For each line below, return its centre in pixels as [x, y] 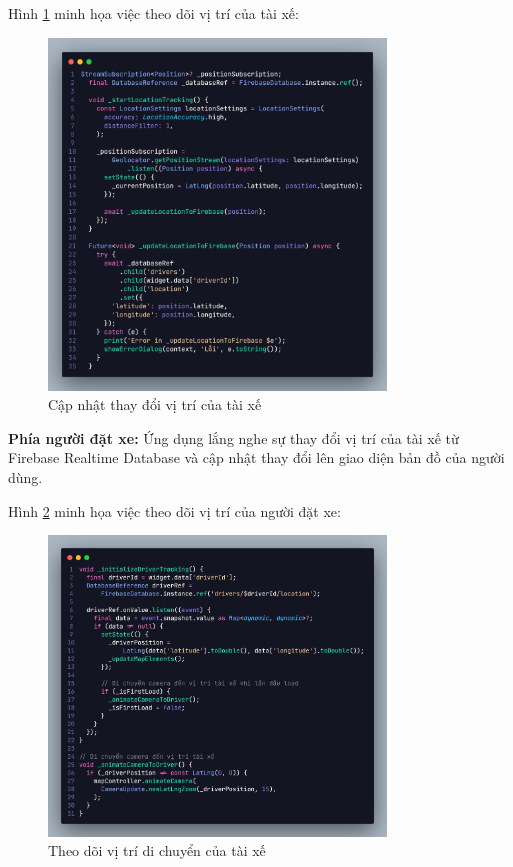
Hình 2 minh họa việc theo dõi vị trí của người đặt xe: [174, 510]
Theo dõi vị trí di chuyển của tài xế [157, 850]
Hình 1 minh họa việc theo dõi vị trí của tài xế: [153, 13]
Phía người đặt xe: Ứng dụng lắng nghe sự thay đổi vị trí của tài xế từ [233, 437]
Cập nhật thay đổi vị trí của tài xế [155, 404]
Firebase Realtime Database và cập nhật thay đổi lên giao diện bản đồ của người [256, 457]
